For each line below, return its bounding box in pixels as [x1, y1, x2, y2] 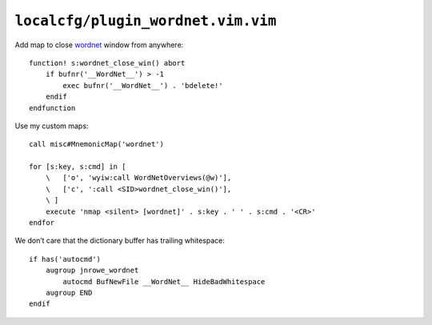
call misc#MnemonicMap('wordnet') [29, 140, 164, 149]
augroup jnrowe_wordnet [45, 266, 139, 275]
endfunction [29, 103, 76, 112]
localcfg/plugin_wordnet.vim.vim [14, 12, 277, 30]
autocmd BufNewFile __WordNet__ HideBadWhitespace [62, 277, 266, 286]
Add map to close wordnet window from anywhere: [14, 40, 184, 50]
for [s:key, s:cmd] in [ [29, 162, 126, 171]
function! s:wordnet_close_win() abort [29, 58, 186, 67]
